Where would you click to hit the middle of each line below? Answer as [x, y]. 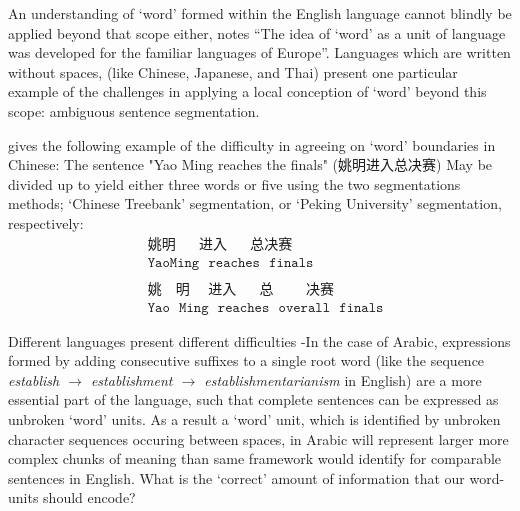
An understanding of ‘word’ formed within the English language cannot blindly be [260, 13]
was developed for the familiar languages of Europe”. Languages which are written [259, 52]
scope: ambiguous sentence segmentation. [134, 110]
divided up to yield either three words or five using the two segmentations [234, 183]
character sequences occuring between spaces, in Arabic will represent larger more [258, 438]
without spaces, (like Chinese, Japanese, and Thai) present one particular [233, 71]
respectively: [46, 222]
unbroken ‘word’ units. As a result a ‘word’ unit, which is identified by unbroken [254, 419]
